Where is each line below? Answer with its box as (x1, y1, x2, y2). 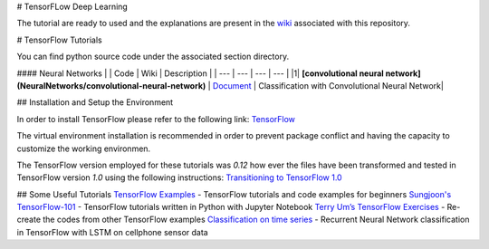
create (16, 214, 41, 225)
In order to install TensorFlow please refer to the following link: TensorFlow (16, 113, 296, 124)
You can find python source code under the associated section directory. (16, 51, 290, 62)
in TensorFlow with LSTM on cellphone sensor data (16, 226, 208, 237)
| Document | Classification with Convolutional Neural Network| (207, 80, 444, 91)
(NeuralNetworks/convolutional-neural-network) (16, 80, 206, 91)
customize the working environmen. (16, 143, 151, 154)
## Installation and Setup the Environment (16, 97, 174, 108)
